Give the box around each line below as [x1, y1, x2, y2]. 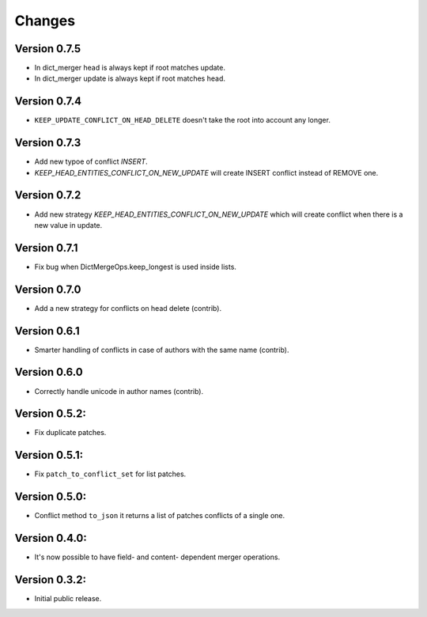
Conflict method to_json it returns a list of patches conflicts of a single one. [34, 511, 285, 520]
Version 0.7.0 [14, 282, 82, 296]
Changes [14, 12, 75, 29]
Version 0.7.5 [14, 42, 81, 55]
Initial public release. [34, 594, 102, 604]
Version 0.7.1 [14, 241, 78, 255]
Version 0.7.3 [14, 136, 81, 150]
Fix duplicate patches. [34, 428, 107, 437]
